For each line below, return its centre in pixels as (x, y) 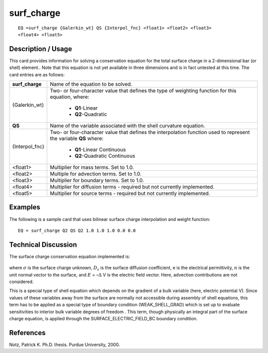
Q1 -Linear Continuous (100, 150)
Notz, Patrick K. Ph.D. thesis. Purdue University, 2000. (65, 345)
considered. (21, 282)
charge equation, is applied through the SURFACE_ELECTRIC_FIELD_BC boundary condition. (103, 318)
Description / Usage (40, 49)
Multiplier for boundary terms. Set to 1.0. (97, 180)
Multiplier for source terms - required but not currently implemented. (130, 194)
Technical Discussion (43, 245)
